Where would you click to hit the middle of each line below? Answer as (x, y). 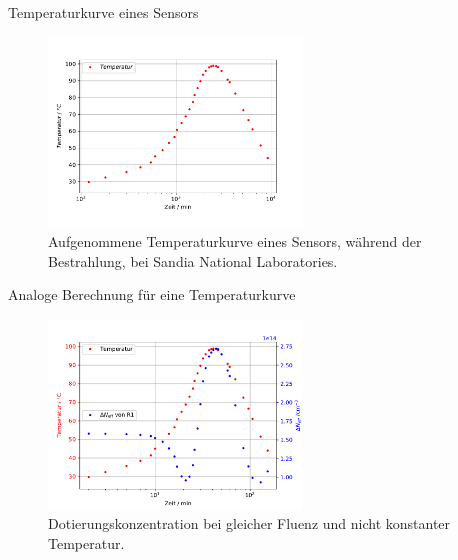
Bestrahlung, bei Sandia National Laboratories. (193, 260)
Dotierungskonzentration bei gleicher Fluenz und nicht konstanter (249, 523)
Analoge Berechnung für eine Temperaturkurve (152, 294)
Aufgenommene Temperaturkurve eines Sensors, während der (235, 240)
